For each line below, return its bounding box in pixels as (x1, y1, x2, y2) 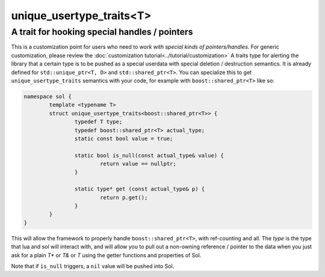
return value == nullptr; (99, 160, 177, 168)
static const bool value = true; (74, 135, 173, 142)
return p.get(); (99, 194, 148, 201)
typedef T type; (74, 118, 123, 126)
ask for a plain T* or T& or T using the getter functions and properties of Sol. (11, 251, 202, 258)
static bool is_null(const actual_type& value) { (74, 152, 224, 159)
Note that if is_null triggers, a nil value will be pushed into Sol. (11, 262, 175, 270)
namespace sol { (23, 93, 72, 100)
